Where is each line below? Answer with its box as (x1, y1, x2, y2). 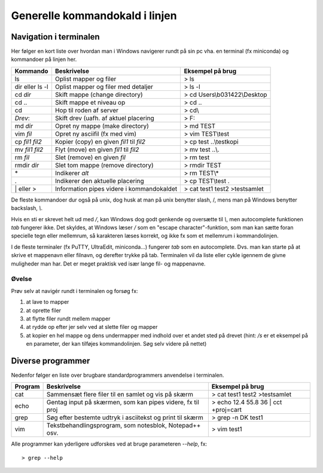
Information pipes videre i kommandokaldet (54, 184, 178, 193)
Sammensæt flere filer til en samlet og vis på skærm (46, 390, 194, 399)
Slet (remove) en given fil (54, 153, 126, 161)
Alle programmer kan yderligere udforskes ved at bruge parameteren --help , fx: (11, 440, 208, 448)
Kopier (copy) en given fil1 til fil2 (54, 138, 146, 146)
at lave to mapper (26, 298, 69, 306)
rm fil (14, 153, 30, 161)
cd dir (14, 90, 31, 99)
